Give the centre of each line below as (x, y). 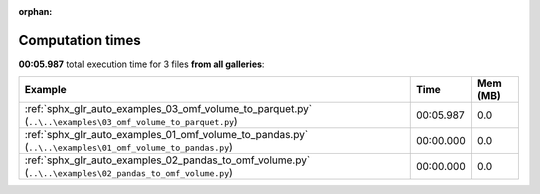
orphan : (35, 11)
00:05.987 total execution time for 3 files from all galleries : (141, 64)
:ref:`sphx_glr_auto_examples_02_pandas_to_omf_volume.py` (167, 160)
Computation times (79, 40)
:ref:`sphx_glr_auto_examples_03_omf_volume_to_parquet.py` (168, 109)
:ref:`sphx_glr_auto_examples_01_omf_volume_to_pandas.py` (166, 135)
